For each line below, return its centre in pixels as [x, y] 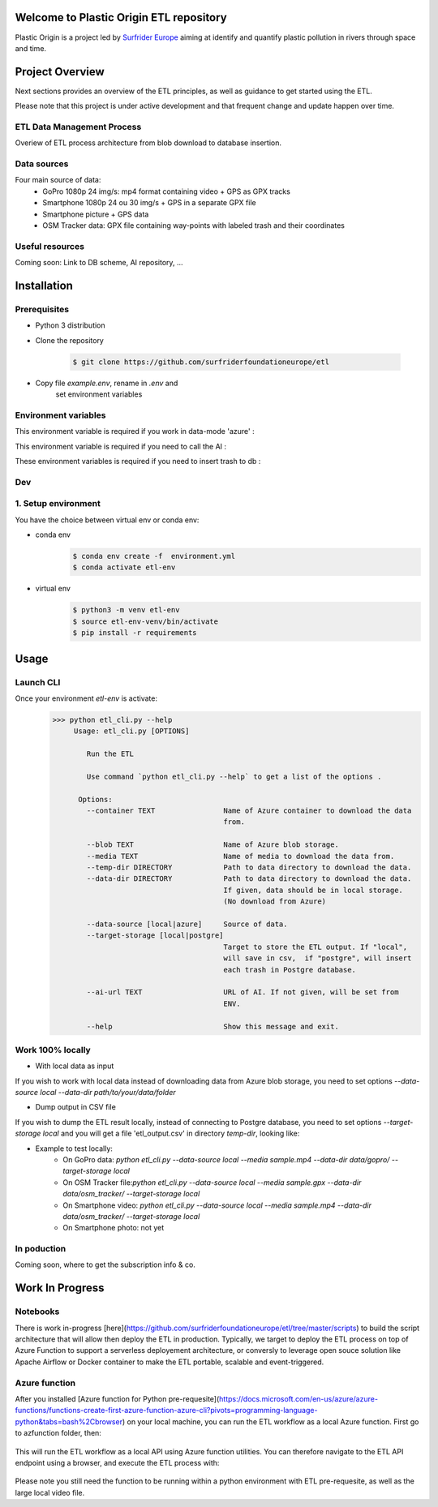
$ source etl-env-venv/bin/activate [146, 621]
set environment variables [99, 394]
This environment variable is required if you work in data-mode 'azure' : [135, 431]
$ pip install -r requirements [135, 633]
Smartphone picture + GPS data [96, 214]
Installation [44, 286]
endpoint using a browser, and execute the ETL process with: [117, 1462]
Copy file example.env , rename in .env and [107, 383]
